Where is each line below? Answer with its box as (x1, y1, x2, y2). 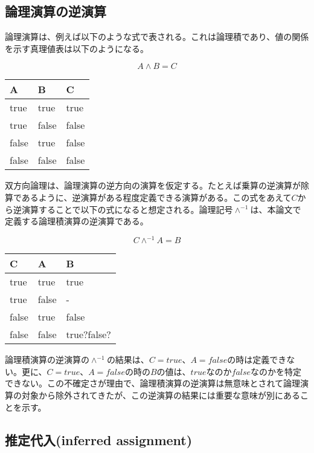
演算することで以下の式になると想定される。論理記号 (21, 203, 233, 215)
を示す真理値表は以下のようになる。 (5, 42, 149, 54)
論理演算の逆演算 (5, 2, 106, 21)
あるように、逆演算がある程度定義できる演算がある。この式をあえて (21, 191, 292, 203)
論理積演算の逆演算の (5, 353, 89, 366)
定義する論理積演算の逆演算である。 (5, 215, 149, 227)
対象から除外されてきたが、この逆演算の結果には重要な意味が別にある (21, 389, 300, 402)
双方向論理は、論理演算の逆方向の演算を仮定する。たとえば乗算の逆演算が (5, 179, 301, 192)
